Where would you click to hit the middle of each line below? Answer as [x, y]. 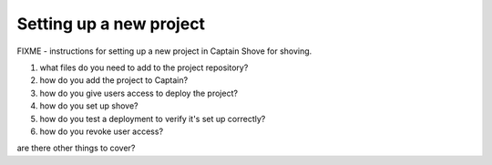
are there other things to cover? [76, 148]
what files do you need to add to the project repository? [144, 67]
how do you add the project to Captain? [114, 80]
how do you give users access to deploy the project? [139, 93]
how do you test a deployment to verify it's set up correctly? [153, 119]
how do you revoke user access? [102, 131]
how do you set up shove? [89, 106]
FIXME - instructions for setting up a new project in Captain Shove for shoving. [164, 51]
